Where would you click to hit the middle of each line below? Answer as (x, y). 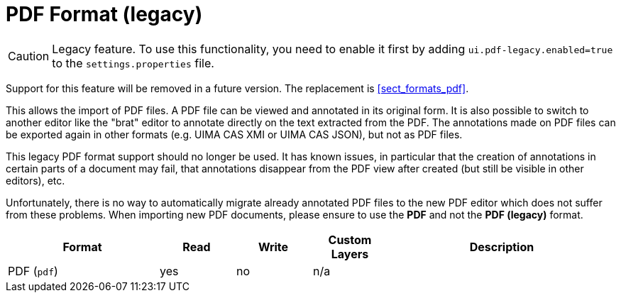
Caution (29, 56)
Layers (350, 254)
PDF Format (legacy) (104, 14)
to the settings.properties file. (133, 63)
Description (502, 247)
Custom (350, 239)
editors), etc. (35, 180)
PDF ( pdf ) (33, 271)
